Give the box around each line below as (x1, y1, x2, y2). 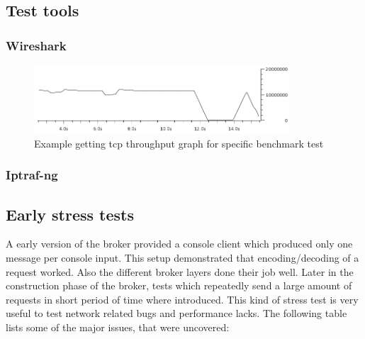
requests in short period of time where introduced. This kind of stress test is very (6, 291, 359, 306)
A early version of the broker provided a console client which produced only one (6, 236, 353, 251)
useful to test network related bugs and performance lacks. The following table (6, 306, 347, 321)
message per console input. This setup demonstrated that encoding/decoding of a (6, 250, 359, 265)
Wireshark (6, 36, 67, 54)
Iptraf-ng (6, 166, 58, 184)
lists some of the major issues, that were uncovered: (6, 320, 230, 335)
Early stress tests (6, 203, 135, 225)
